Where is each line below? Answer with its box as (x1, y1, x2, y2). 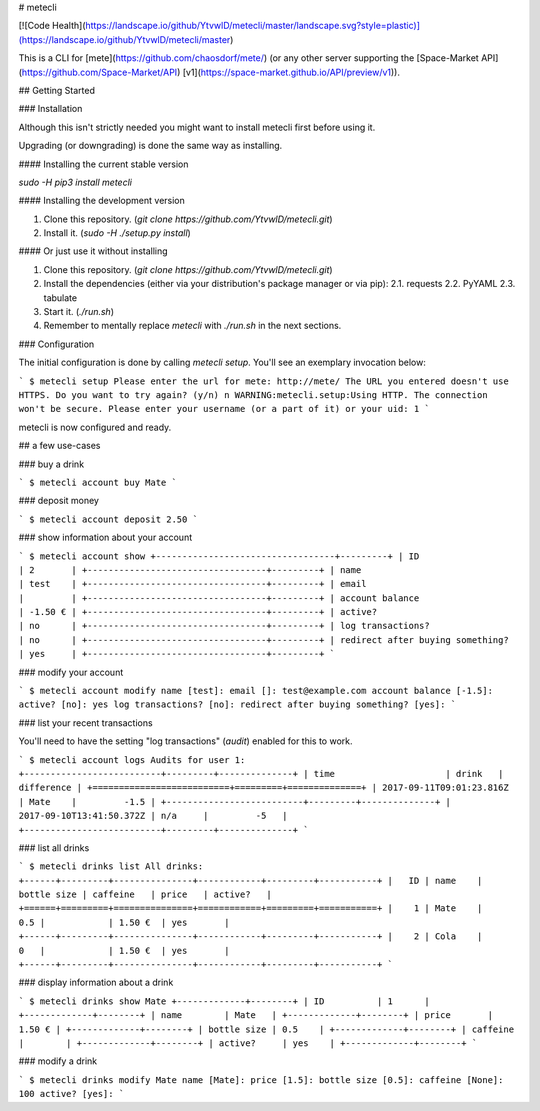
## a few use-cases (18, 440, 101, 452)
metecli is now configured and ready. (18, 421, 172, 433)
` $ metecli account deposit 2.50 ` (18, 513, 199, 525)
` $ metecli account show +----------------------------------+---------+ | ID (18, 550, 420, 562)
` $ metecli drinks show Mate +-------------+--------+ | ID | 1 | (18, 995, 430, 1007)
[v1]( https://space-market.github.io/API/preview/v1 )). (182, 66, 400, 78)
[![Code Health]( (18, 20, 86, 32)
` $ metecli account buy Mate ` (18, 476, 177, 488)
